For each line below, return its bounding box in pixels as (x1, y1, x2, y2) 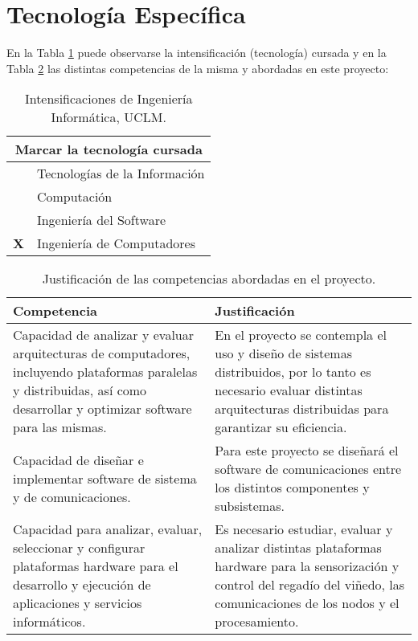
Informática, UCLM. (51, 108, 166, 127)
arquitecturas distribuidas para (215, 399, 389, 418)
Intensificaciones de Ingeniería (24, 89, 193, 108)
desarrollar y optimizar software (13, 399, 192, 418)
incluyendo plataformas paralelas (13, 362, 198, 382)
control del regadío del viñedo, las (215, 575, 405, 594)
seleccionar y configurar (13, 538, 145, 557)
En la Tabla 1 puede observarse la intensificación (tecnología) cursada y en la (6, 44, 387, 61)
